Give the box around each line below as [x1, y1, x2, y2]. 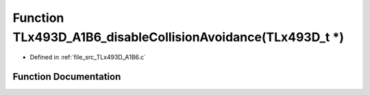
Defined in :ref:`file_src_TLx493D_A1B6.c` [29, 53, 147, 62]
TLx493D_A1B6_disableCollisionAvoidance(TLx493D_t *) [12, 29, 344, 44]
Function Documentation [12, 71, 121, 83]
